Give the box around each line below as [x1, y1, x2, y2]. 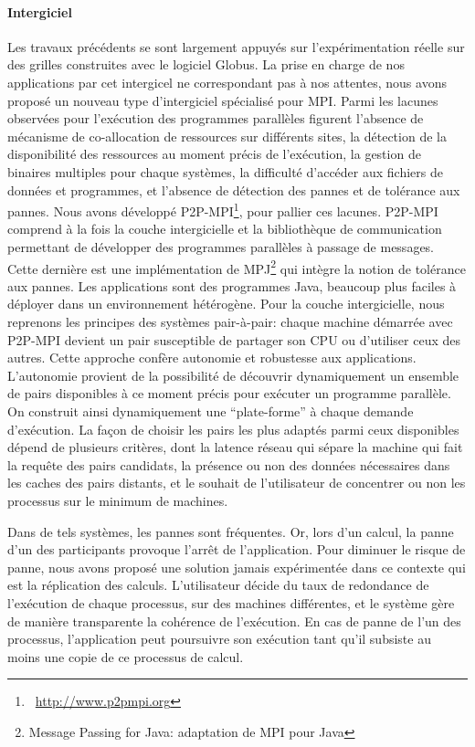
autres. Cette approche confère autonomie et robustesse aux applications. [7, 348, 417, 367]
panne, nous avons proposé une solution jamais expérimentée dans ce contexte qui [7, 557, 466, 576]
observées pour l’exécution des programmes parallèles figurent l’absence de [7, 109, 424, 128]
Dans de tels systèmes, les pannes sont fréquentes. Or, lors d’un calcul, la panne [7, 521, 454, 541]
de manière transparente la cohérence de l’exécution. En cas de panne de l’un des [7, 611, 461, 630]
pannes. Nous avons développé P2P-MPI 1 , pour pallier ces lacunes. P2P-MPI [7, 199, 438, 220]
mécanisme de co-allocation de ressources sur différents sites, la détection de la [7, 126, 447, 145]
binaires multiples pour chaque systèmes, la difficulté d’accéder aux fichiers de [7, 162, 443, 181]
